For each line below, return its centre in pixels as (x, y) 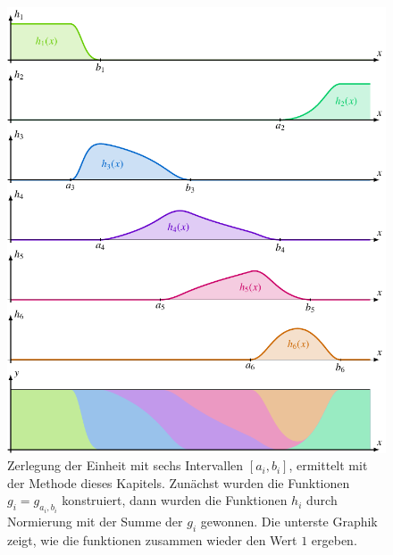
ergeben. (334, 539)
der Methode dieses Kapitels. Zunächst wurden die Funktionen (179, 482)
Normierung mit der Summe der (95, 521)
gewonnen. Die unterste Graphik (289, 521)
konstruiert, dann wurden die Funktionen (175, 500)
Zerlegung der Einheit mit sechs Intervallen (125, 465)
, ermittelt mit (328, 465)
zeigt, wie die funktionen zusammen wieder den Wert (152, 539)
